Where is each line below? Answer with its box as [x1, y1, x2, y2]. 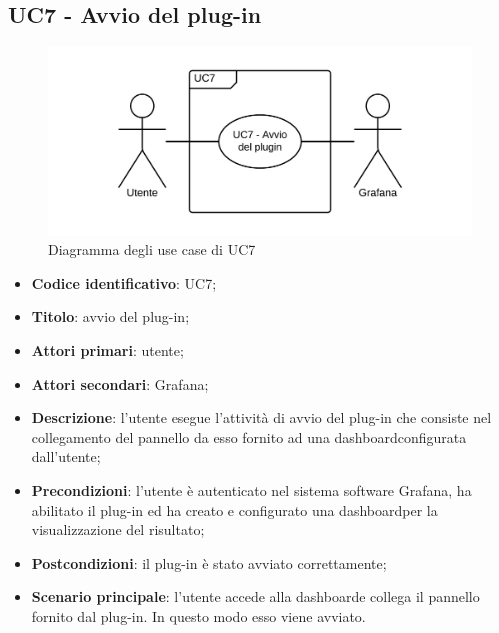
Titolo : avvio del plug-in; [31, 306, 190, 327]
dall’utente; [31, 446, 101, 467]
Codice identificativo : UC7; [31, 272, 217, 293]
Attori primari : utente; [31, 339, 184, 360]
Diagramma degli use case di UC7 [48, 239, 256, 260]
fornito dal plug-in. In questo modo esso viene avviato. [31, 605, 366, 626]
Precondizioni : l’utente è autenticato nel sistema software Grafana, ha [31, 479, 472, 500]
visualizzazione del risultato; [31, 519, 205, 540]
